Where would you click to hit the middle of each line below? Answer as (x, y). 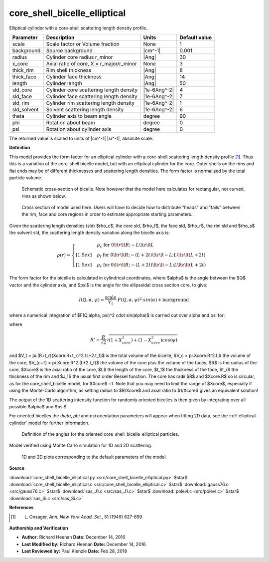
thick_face (24, 76)
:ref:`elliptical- (243, 416)
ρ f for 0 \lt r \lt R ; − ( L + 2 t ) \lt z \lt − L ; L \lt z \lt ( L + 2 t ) (151, 256)
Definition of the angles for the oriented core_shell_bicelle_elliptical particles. (100, 434)
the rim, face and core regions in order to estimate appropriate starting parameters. (107, 214)
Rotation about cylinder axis (79, 129)
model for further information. (59, 423)
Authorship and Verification (39, 528)
